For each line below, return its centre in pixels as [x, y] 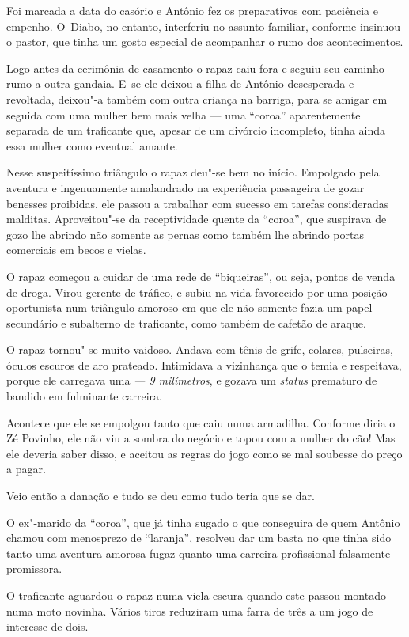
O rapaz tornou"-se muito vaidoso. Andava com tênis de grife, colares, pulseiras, [200, 349]
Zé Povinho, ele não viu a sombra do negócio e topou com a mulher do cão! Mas [201, 438]
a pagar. [26, 469]
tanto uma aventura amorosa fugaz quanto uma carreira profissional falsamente [199, 553]
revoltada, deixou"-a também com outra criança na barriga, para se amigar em [197, 99]
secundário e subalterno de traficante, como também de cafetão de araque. [186, 322]
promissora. [34, 569]
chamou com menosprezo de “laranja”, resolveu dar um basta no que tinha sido [199, 538]
